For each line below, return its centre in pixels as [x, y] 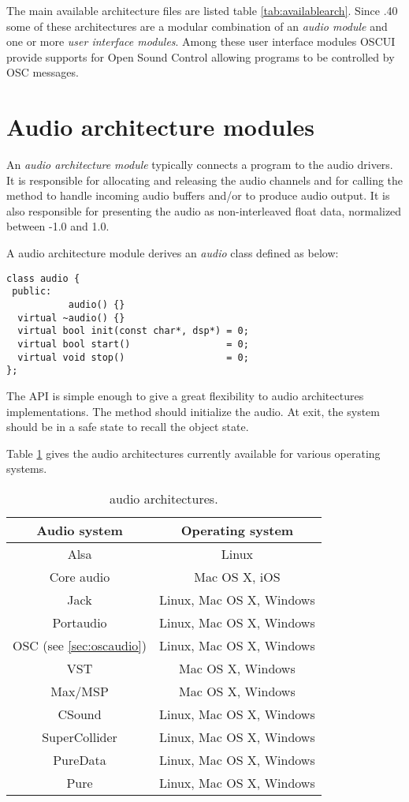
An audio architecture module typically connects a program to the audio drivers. [200, 165]
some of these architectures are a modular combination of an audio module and [197, 26]
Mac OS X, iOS [237, 576]
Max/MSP [80, 691]
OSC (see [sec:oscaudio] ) [80, 645]
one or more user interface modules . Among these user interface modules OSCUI [201, 41]
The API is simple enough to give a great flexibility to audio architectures [185, 395]
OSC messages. [43, 72]
